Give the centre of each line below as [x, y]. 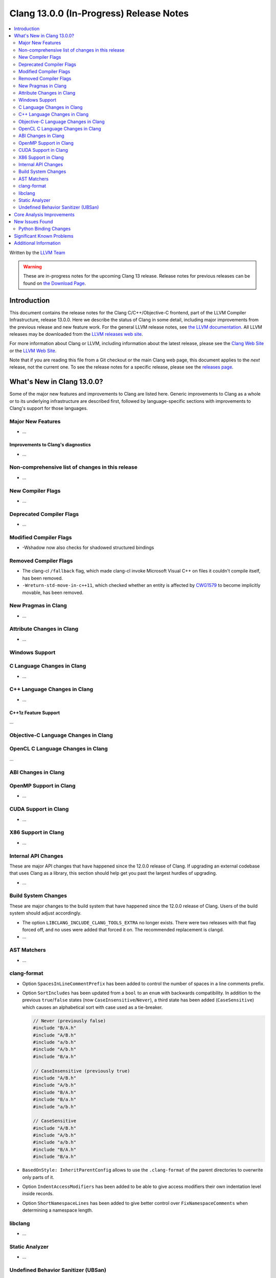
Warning [32, 267]
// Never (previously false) [70, 1021]
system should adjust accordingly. [45, 913]
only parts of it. [38, 1177]
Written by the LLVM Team [38, 253]
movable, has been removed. [53, 592]
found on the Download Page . [55, 283]
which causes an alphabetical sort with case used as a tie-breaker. [93, 1007]
